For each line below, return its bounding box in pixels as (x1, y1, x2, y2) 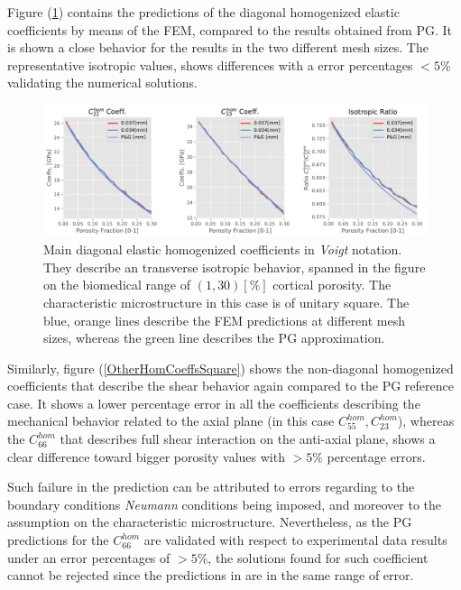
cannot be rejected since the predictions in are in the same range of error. (7, 566, 414, 585)
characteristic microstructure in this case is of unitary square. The (43, 292, 410, 311)
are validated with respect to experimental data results (143, 530, 447, 549)
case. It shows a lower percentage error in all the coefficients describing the (7, 393, 420, 412)
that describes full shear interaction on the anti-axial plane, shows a (60, 429, 436, 448)
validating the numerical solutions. (7, 73, 198, 92)
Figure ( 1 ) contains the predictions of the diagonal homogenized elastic (7, 3, 400, 21)
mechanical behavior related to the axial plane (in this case (7, 411, 335, 430)
